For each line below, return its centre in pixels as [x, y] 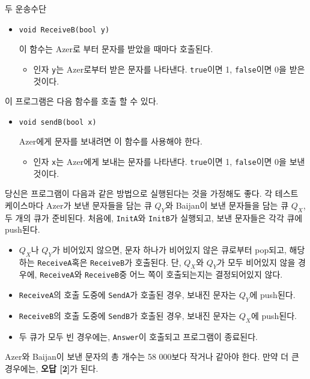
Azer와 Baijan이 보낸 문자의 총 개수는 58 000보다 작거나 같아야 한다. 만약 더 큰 [152, 357]
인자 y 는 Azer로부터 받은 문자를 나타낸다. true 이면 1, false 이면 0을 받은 [169, 69]
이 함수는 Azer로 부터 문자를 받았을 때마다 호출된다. [116, 49]
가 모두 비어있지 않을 [256, 262]
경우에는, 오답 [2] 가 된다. [52, 368]
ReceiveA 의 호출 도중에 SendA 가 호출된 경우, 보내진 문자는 [128, 295]
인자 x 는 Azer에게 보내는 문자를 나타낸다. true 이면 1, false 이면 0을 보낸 [169, 161]
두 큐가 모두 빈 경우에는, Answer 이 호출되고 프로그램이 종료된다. [138, 336]
